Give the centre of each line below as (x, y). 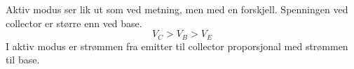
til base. (23, 60)
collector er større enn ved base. (74, 23)
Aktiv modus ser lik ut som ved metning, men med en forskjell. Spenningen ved (177, 9)
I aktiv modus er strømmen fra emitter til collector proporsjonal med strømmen (177, 46)
